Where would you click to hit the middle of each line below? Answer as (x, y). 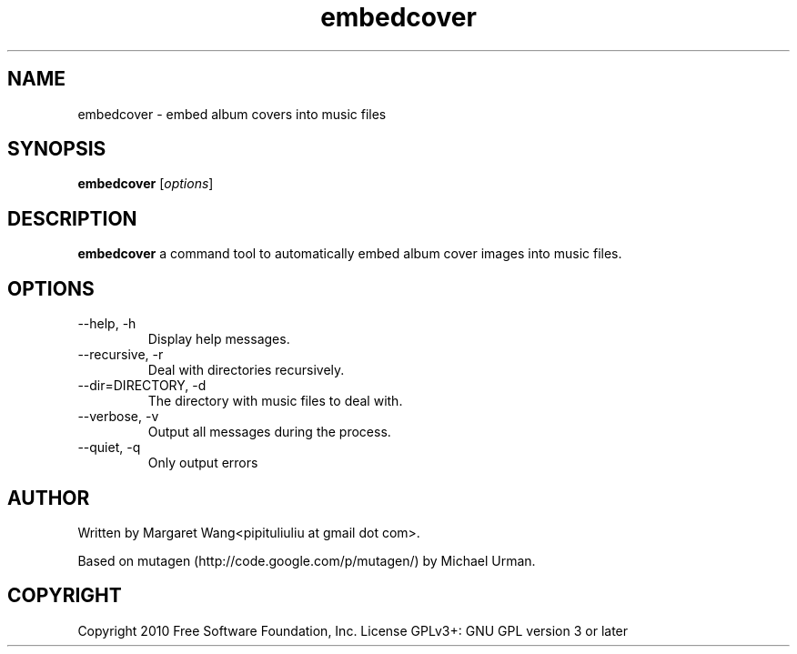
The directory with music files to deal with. (275, 401)
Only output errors (203, 463)
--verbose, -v (118, 417)
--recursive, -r (121, 355)
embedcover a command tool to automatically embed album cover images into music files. (350, 254)
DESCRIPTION (72, 218)
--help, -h (107, 324)
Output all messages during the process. (269, 432)
